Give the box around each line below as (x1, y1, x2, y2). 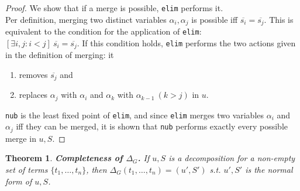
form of (5, 175, 32, 187)
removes (19, 68, 48, 80)
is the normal (245, 163, 293, 176)
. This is (264, 13, 294, 25)
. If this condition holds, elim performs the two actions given (77, 36, 296, 49)
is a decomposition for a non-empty (168, 152, 295, 164)
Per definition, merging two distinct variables (5, 13, 167, 25)
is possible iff (191, 13, 238, 25)
